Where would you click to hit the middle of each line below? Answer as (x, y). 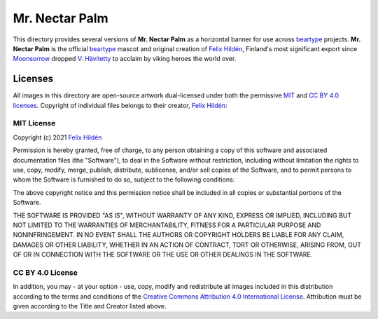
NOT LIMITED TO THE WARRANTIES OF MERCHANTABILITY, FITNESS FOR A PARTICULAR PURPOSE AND (167, 225)
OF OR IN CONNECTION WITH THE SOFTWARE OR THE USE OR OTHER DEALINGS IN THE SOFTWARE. (163, 254)
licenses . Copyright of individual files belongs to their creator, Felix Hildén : (120, 105)
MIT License (34, 123)
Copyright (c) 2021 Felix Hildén (57, 137)
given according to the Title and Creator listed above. (90, 306)
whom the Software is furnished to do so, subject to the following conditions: (124, 179)
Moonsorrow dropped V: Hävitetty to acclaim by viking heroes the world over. (125, 59)
